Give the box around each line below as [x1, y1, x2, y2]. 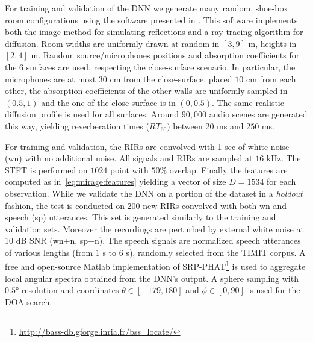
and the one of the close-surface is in [41, 96, 176, 108]
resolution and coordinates [21, 284, 119, 296]
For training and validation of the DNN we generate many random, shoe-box [5, 2, 288, 14]
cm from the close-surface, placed [110, 72, 232, 85]
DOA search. [5, 295, 52, 308]
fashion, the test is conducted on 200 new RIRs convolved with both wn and [5, 199, 287, 211]
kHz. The [266, 152, 301, 164]
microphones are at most [5, 72, 96, 85]
